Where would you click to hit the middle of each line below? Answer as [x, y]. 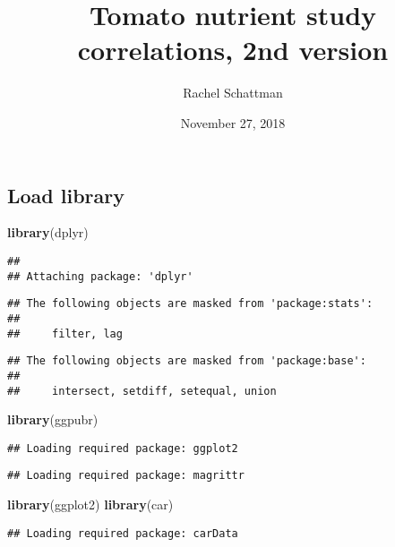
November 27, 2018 [233, 122]
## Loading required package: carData [123, 533]
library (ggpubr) [53, 419]
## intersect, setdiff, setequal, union [142, 391]
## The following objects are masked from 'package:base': [187, 361]
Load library [66, 195]
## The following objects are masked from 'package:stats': [190, 304]
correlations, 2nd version [233, 50]
